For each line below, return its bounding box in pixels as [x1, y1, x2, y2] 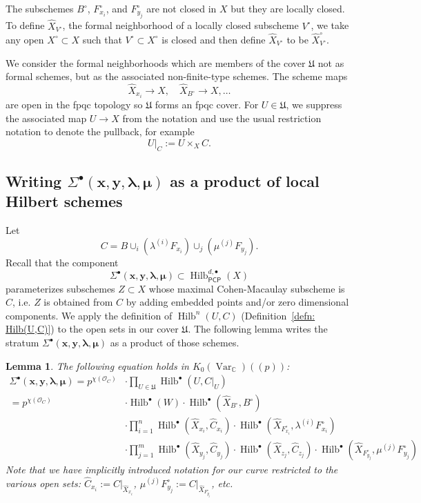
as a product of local [170, 170, 320, 191]
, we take [311, 18, 349, 32]
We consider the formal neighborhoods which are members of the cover [6, 55, 306, 70]
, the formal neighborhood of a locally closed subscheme [62, 18, 299, 32]
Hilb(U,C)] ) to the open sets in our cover [6, 322, 179, 336]
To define [6, 18, 45, 32]
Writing [6, 170, 62, 191]
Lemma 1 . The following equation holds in [6, 358, 189, 373]
